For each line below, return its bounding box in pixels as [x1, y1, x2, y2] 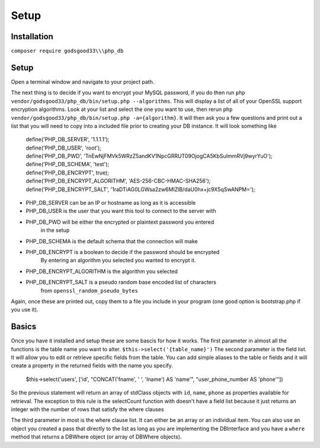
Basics [11, 322, 37, 332]
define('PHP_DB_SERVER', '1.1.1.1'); [25, 136, 110, 143]
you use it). [11, 306, 39, 313]
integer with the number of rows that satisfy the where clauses [11, 405, 164, 412]
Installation [11, 31, 53, 42]
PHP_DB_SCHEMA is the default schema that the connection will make [25, 237, 198, 244]
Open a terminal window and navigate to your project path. [11, 78, 155, 85]
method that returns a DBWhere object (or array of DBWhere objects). [11, 433, 182, 440]
